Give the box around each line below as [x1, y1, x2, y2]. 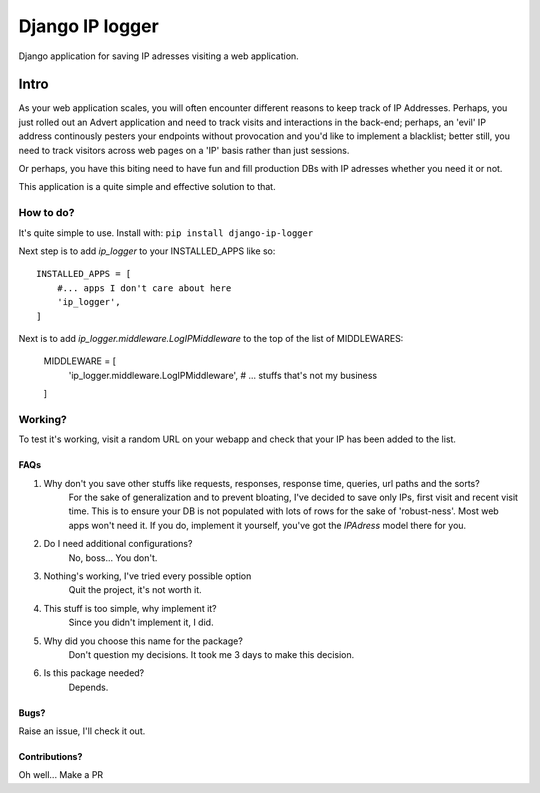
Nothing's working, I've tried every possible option [43, 570, 252, 582]
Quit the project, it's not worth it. [68, 584, 202, 596]
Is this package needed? [43, 667, 145, 679]
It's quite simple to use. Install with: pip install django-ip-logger [18, 226, 314, 239]
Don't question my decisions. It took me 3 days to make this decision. [68, 648, 355, 660]
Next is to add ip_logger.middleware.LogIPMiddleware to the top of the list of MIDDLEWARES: [18, 332, 404, 344]
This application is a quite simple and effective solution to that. [18, 181, 276, 193]
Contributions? [18, 751, 83, 763]
